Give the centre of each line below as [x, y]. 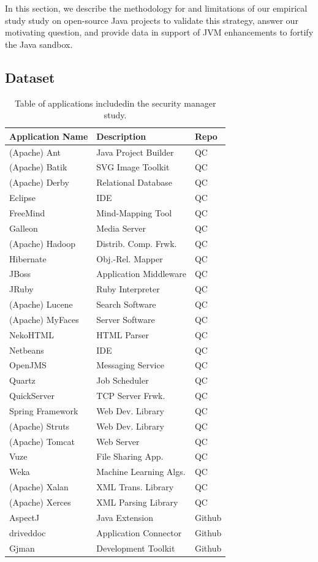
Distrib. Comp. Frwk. [137, 243]
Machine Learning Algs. [141, 472]
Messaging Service [130, 365]
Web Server [118, 441]
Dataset [30, 77]
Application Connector [139, 532]
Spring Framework [44, 410]
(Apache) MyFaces [44, 319]
